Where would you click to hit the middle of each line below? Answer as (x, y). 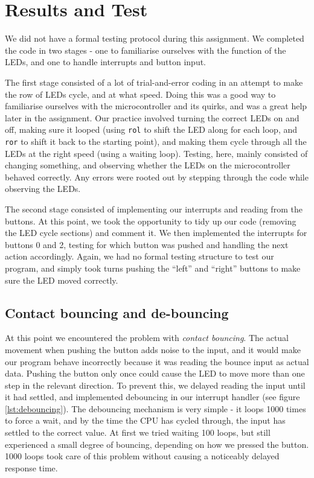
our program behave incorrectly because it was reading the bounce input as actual (157, 361)
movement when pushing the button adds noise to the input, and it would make (153, 349)
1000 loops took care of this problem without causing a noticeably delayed (142, 456)
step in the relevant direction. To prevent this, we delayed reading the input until (155, 385)
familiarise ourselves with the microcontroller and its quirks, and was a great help (156, 106)
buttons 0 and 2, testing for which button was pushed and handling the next (147, 244)
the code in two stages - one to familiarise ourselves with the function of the (146, 50)
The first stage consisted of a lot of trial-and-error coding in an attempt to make (154, 82)
